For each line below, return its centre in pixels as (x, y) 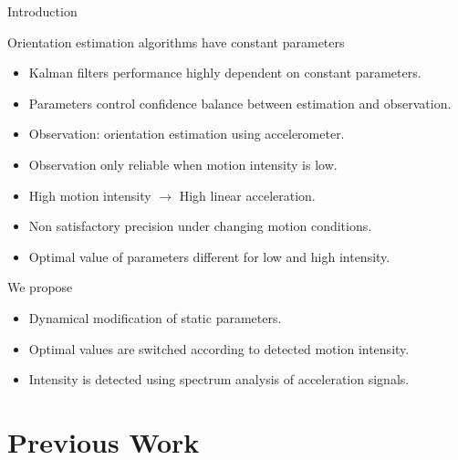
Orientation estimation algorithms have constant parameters (176, 42)
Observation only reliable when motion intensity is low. (183, 164)
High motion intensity (90, 195)
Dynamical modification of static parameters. (155, 317)
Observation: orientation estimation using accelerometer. (187, 134)
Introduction (42, 11)
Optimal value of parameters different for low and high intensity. (209, 256)
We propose (40, 287)
